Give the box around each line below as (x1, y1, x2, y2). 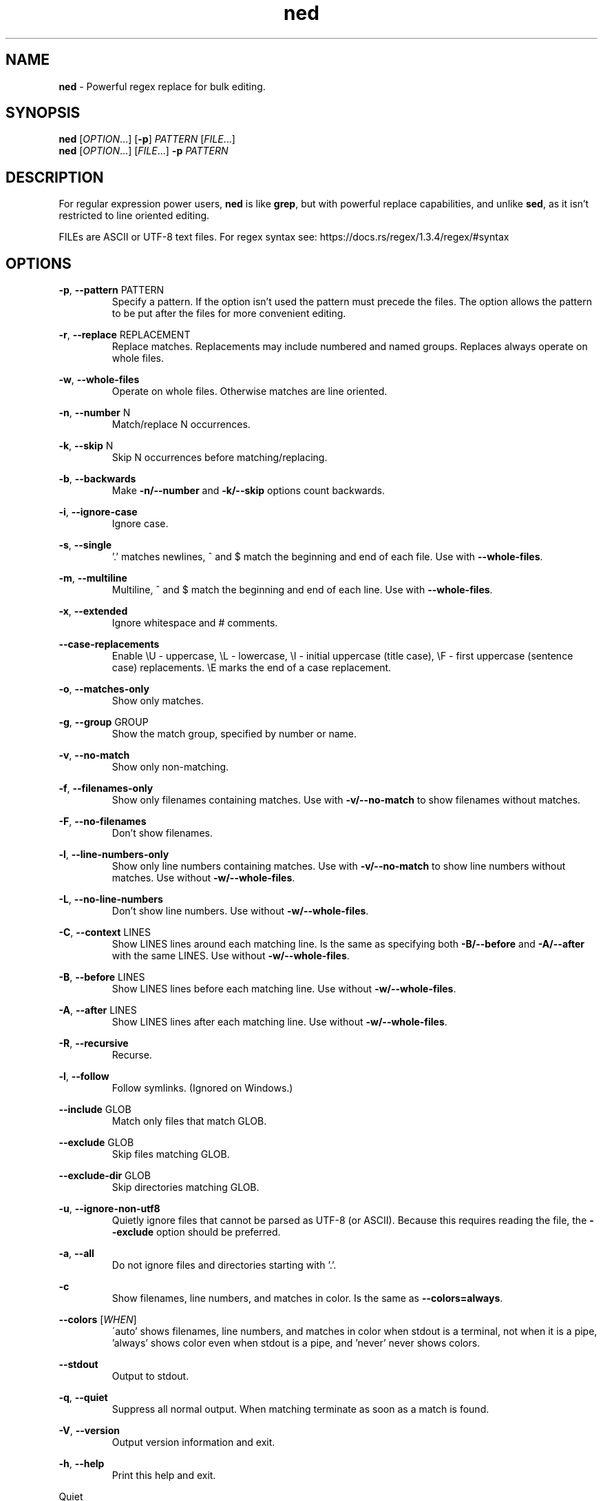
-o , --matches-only (59, 683, 149, 695)
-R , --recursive (59, 1037, 129, 1050)
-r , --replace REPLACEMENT (59, 329, 191, 341)
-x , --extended (59, 605, 128, 617)
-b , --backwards (59, 473, 136, 485)
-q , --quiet (59, 1391, 108, 1404)
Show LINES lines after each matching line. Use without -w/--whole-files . (112, 1016, 447, 1028)
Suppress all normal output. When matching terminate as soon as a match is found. (112, 1403, 489, 1416)
